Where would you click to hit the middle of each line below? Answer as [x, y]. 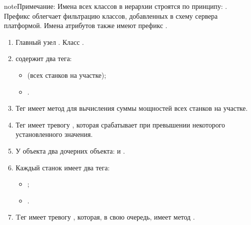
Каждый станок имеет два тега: [63, 167]
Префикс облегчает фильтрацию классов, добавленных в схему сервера [111, 16]
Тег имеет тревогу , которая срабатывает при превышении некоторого [120, 124]
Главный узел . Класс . [50, 42]
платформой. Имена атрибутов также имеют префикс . [86, 25]
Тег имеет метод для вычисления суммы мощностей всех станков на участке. [132, 108]
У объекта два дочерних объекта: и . [70, 150]
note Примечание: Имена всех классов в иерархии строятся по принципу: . [116, 6]
